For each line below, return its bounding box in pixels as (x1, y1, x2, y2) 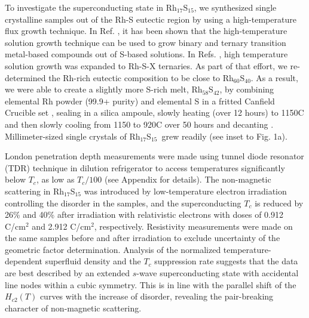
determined (5, 71, 46, 84)
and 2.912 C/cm (32, 220, 91, 232)
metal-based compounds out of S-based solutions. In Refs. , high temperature (5, 48, 288, 60)
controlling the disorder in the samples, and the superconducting (5, 196, 241, 209)
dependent (5, 255, 43, 267)
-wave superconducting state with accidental (136, 267, 299, 279)
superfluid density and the (45, 255, 141, 267)
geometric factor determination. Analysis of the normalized (5, 243, 221, 255)
